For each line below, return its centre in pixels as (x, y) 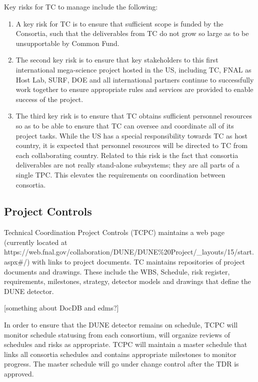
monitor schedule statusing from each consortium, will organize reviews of (117, 334)
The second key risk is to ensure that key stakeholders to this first (117, 60)
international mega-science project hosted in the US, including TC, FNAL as (133, 69)
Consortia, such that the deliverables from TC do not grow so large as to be (132, 33)
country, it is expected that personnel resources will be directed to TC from (132, 145)
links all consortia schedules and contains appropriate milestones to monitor (120, 354)
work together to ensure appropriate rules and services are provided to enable (134, 89)
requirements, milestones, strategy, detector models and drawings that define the (127, 281)
